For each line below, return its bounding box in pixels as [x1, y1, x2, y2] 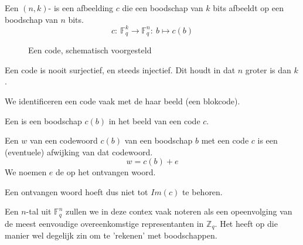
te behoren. [182, 185, 223, 198]
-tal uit [26, 205, 52, 217]
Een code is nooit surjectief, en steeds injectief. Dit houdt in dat [5, 63, 236, 76]
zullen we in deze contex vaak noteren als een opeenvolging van [65, 205, 292, 217]
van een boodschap [124, 134, 193, 147]
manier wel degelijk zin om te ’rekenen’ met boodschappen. [5, 229, 217, 241]
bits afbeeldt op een [213, 2, 284, 13]
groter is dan [245, 63, 291, 76]
